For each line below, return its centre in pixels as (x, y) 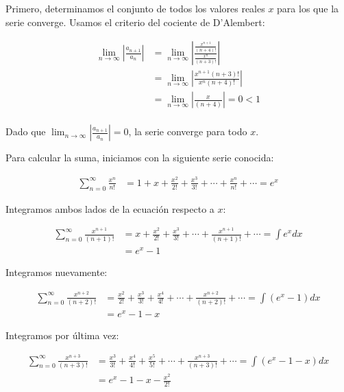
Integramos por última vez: (62, 335)
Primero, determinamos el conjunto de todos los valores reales (135, 8)
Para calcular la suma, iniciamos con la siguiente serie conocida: (140, 158)
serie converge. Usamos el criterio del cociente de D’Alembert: (135, 22)
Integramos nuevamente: (57, 272)
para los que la (308, 8)
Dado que (26, 131)
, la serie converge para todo (188, 131)
